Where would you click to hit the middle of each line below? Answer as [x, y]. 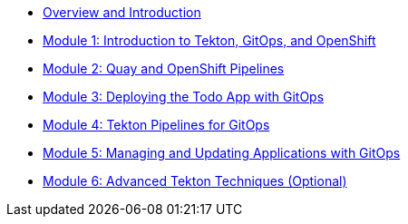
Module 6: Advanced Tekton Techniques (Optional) [195, 181]
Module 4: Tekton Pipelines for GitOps [156, 125]
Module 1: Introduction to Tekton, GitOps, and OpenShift [209, 40]
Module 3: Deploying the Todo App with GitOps [184, 97]
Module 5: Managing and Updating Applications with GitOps [222, 153]
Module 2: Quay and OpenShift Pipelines [164, 68]
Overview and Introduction [122, 12]
